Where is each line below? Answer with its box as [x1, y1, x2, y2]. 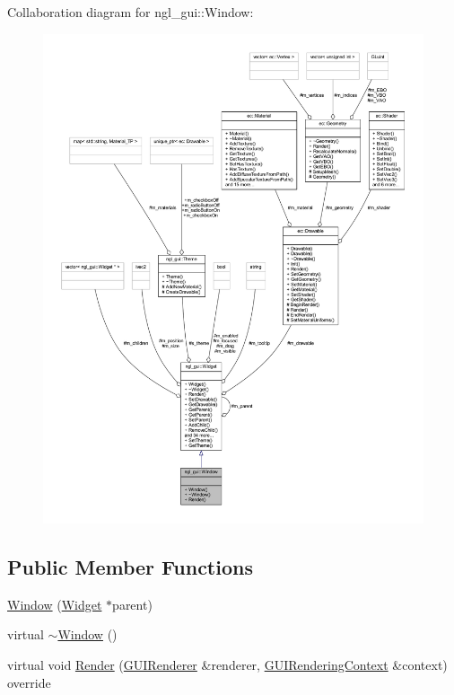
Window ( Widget [7, 594, 102, 613]
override [7, 673, 51, 691]
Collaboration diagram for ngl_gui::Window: [7, 3, 254, 21]
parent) [112, 594, 153, 613]
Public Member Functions [7, 553, 253, 581]
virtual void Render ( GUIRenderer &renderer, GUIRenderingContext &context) [7, 655, 448, 674]
